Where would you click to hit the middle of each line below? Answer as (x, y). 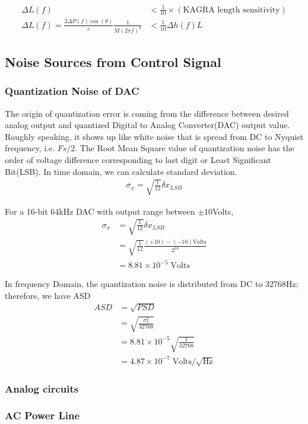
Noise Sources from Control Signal (113, 61)
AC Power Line (42, 415)
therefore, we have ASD (48, 295)
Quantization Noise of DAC (72, 91)
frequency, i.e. (30, 148)
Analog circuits (42, 388)
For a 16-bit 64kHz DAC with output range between (100, 211)
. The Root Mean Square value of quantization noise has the (185, 148)
